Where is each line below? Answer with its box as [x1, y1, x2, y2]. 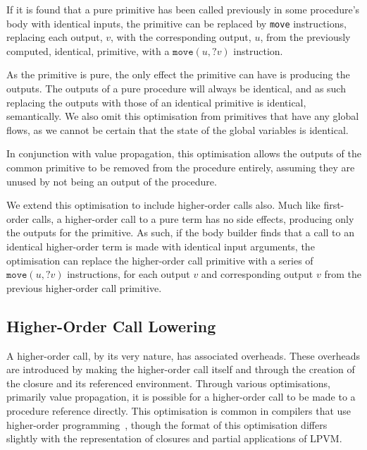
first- [323, 197, 344, 212]
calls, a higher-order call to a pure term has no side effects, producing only [32, 211, 354, 226]
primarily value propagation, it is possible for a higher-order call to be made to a [6, 389, 356, 404]
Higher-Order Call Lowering [6, 315, 216, 336]
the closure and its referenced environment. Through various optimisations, [6, 375, 330, 390]
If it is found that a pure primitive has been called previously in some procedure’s [6, 2, 360, 16]
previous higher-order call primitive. [6, 280, 162, 295]
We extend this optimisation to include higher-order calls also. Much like [6, 197, 321, 212]
